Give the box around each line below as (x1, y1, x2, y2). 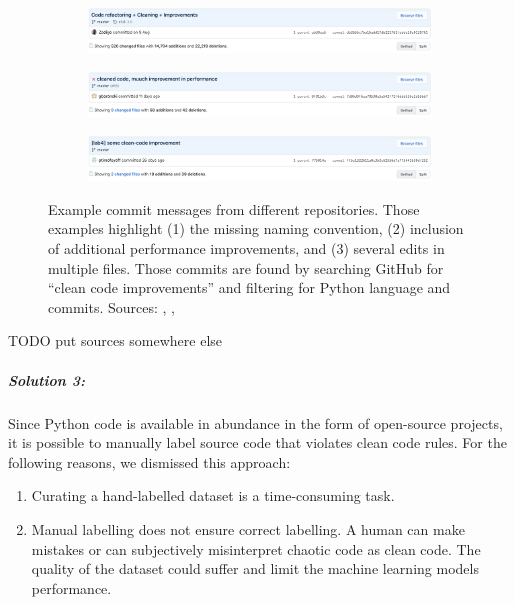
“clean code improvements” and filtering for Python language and (48, 277, 451, 298)
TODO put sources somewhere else (8, 330, 223, 351)
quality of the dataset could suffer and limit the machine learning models (31, 558, 479, 579)
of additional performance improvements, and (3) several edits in (48, 238, 445, 258)
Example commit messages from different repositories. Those (48, 198, 420, 219)
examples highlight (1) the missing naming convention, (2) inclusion (48, 218, 464, 239)
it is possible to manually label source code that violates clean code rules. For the (8, 432, 507, 453)
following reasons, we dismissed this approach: (8, 451, 291, 472)
